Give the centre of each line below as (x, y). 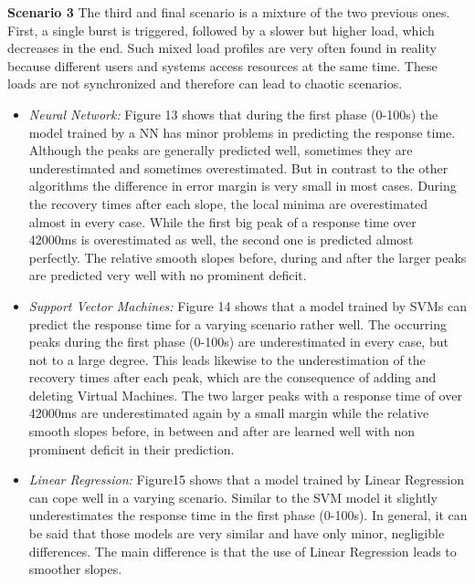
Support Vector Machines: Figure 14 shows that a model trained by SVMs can (248, 305)
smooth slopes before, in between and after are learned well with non (222, 431)
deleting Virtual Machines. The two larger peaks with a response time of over (245, 395)
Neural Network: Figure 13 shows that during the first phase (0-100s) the (233, 114)
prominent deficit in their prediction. (132, 448)
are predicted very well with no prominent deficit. (168, 275)
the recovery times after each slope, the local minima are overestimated (228, 203)
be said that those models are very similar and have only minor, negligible (237, 533)
